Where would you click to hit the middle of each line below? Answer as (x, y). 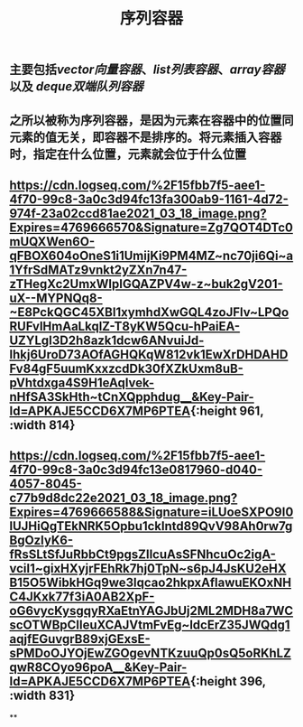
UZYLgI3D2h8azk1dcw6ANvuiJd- (107, 340)
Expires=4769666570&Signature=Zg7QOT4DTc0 (151, 227)
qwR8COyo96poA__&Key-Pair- (98, 668)
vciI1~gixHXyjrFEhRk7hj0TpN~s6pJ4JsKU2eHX (148, 569)
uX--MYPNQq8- (56, 298)
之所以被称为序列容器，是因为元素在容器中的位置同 (151, 120)
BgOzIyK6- (41, 541)
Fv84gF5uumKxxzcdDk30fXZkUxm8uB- (126, 368)
